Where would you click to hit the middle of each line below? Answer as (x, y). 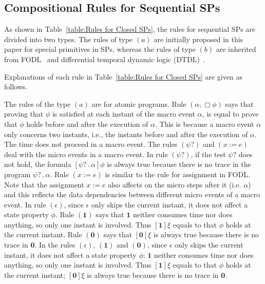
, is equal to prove (230, 114)
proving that (24, 114)
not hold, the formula (38, 164)
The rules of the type (37, 103)
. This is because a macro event (205, 124)
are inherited (236, 49)
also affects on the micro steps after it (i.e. (175, 184)
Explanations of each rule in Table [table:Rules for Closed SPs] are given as (123, 76)
